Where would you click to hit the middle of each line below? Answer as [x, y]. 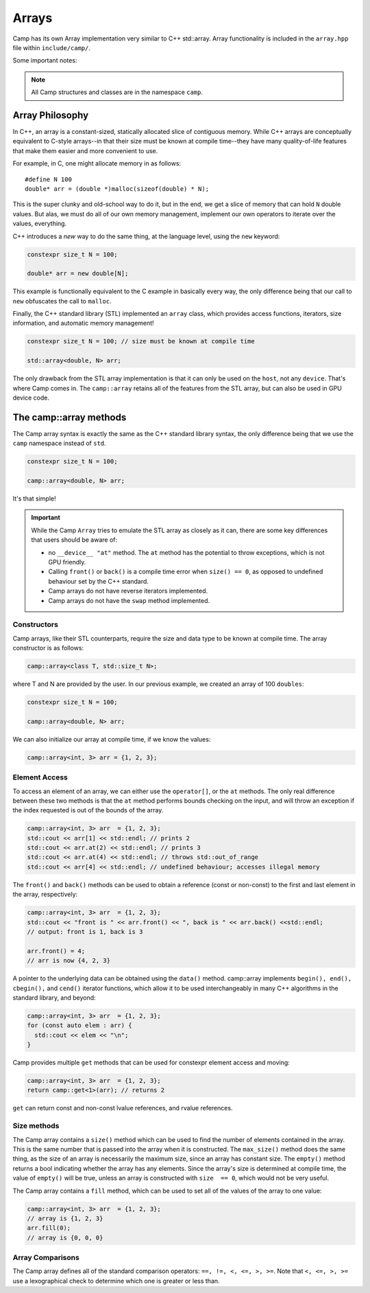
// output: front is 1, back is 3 [85, 931]
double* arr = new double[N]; [78, 274]
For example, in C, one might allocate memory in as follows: [97, 163]
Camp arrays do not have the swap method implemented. [129, 600]
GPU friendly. [67, 562]
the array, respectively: [45, 894]
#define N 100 [48, 179]
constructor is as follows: [48, 648]
